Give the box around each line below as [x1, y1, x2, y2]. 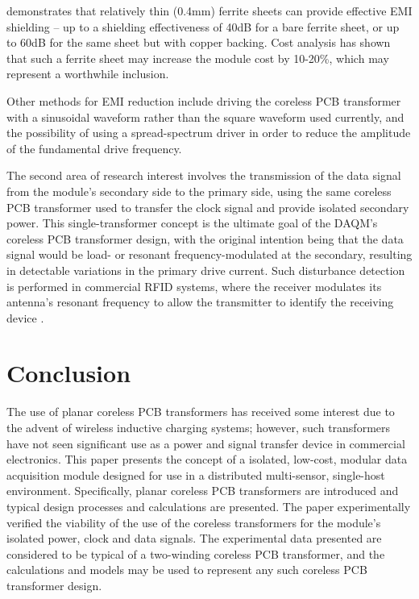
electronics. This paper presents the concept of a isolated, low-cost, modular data [6, 451, 408, 468]
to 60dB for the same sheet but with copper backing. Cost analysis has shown [6, 34, 391, 51]
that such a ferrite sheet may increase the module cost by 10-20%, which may [6, 49, 389, 66]
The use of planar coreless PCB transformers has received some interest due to [6, 403, 395, 420]
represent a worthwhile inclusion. [6, 65, 169, 82]
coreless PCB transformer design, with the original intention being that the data [6, 230, 404, 247]
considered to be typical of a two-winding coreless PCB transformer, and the [6, 545, 385, 562]
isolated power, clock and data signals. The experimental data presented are [6, 530, 382, 547]
